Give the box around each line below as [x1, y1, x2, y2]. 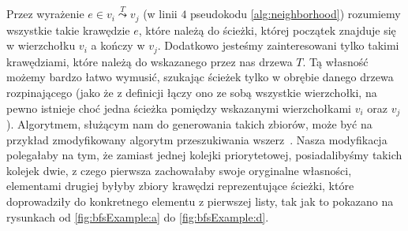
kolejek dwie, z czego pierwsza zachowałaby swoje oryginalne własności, [6, 162, 352, 178]
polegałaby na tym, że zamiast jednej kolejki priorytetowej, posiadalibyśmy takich [6, 147, 402, 163]
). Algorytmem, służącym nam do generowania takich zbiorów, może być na [6, 115, 372, 132]
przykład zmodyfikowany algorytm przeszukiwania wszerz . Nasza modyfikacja [6, 131, 387, 147]
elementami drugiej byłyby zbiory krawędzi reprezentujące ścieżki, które [6, 177, 354, 194]
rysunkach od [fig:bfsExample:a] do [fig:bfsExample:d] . [6, 208, 269, 225]
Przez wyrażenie [6, 6, 84, 22]
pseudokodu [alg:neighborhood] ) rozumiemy [190, 6, 401, 22]
